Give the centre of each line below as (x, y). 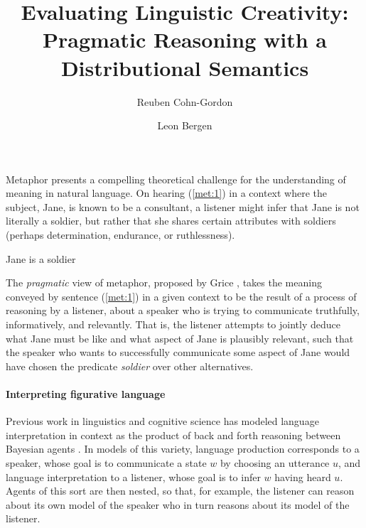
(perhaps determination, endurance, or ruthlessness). (120, 235)
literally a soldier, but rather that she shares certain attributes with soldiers (171, 221)
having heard (303, 476)
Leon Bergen (185, 125)
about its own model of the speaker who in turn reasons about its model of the (178, 504)
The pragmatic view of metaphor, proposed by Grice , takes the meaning (164, 282)
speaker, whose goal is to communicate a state (106, 462)
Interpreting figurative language (86, 394)
